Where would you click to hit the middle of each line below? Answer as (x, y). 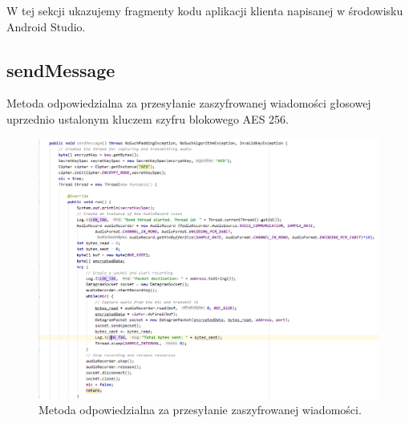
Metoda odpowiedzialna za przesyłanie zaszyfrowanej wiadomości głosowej (189, 103)
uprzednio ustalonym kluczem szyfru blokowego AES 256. (148, 118)
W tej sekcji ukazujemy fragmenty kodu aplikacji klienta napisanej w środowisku (205, 10)
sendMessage (61, 69)
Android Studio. (46, 26)
